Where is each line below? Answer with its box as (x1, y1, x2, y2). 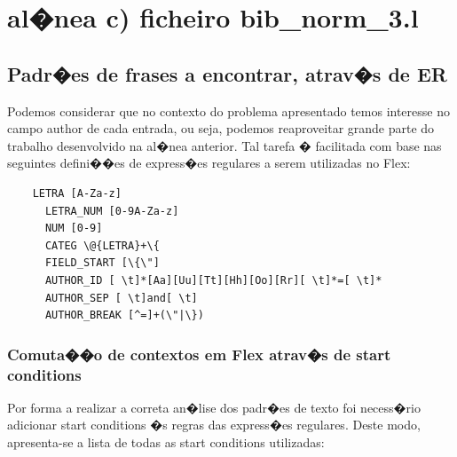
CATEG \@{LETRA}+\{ (44, 239, 160, 252)
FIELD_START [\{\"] (44, 256, 160, 270)
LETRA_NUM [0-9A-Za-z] (44, 204, 179, 217)
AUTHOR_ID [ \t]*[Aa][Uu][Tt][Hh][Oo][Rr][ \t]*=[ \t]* (44, 273, 382, 287)
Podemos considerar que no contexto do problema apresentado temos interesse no (7, 101, 450, 120)
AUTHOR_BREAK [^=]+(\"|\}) (44, 309, 204, 322)
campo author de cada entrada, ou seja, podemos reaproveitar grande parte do (7, 119, 435, 138)
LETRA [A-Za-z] (32, 186, 122, 200)
